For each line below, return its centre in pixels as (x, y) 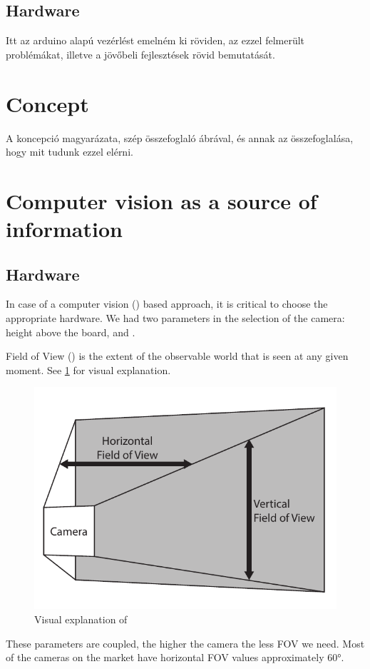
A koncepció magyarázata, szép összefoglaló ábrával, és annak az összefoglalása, (180, 137)
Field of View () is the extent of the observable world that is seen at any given (177, 356)
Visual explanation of (81, 619)
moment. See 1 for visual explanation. (88, 369)
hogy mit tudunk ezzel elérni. (70, 152)
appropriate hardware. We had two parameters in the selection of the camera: (175, 318)
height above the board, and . (71, 332)
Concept (47, 103)
